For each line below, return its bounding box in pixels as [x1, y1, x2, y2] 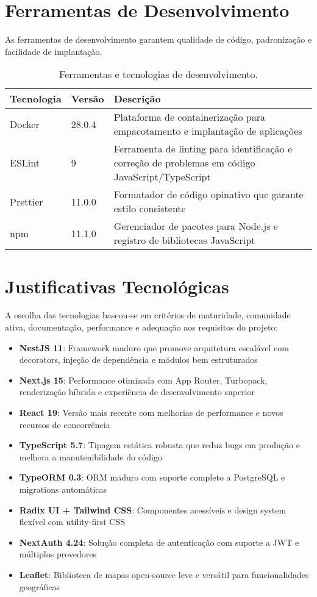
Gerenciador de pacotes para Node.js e [113, 219, 278, 234]
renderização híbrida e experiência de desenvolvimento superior [19, 385, 255, 398]
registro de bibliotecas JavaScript [113, 233, 255, 248]
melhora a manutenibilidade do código [19, 450, 162, 463]
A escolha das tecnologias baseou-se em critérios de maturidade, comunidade [5, 309, 291, 321]
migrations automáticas [19, 482, 107, 495]
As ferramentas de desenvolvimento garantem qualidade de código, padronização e [5, 33, 312, 46]
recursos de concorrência [19, 418, 110, 431]
